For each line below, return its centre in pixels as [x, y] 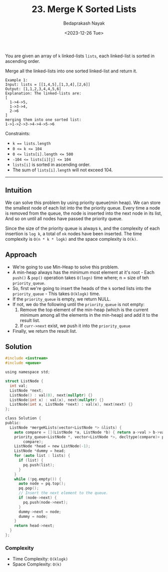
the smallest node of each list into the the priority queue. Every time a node [83, 208]
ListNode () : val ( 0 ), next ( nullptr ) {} [51, 395]
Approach [21, 255]
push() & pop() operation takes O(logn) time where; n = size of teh [80, 277]
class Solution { [23, 418]
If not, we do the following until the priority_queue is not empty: [78, 304]
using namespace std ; [28, 372]
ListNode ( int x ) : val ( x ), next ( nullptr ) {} [57, 400]
